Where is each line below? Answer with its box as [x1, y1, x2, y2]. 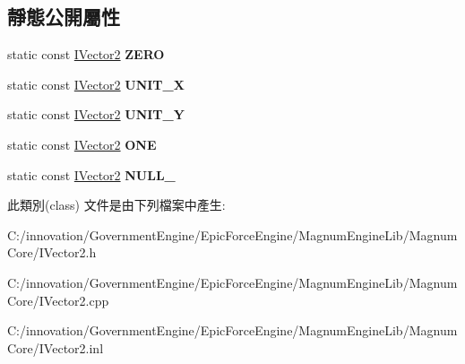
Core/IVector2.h [7, 243, 97, 262]
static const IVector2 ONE [7, 134, 157, 153]
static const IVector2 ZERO [7, 45, 165, 64]
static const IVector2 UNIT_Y [7, 105, 185, 124]
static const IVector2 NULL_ [7, 165, 176, 184]
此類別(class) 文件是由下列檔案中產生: [7, 195, 226, 214]
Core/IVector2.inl [7, 338, 104, 357]
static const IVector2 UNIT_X [7, 74, 185, 93]
